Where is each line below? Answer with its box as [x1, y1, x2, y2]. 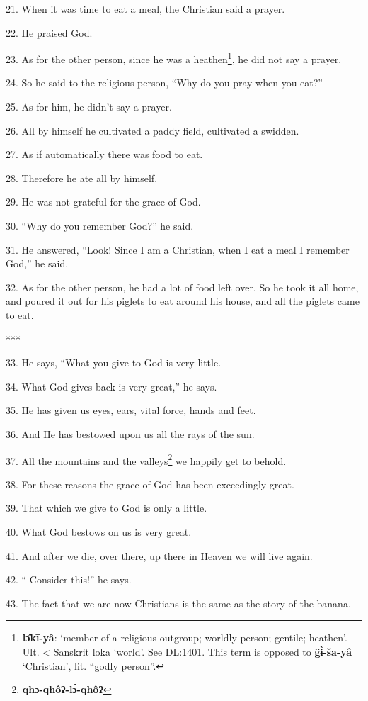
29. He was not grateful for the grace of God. [6, 194, 201, 209]
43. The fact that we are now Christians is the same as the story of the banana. [6, 595, 351, 610]
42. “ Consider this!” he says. [6, 572, 132, 587]
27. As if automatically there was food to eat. [6, 147, 203, 162]
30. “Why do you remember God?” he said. [6, 218, 194, 232]
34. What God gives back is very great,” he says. [6, 378, 217, 393]
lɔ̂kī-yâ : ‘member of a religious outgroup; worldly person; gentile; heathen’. [22, 630, 347, 645]
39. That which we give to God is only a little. [6, 500, 207, 515]
